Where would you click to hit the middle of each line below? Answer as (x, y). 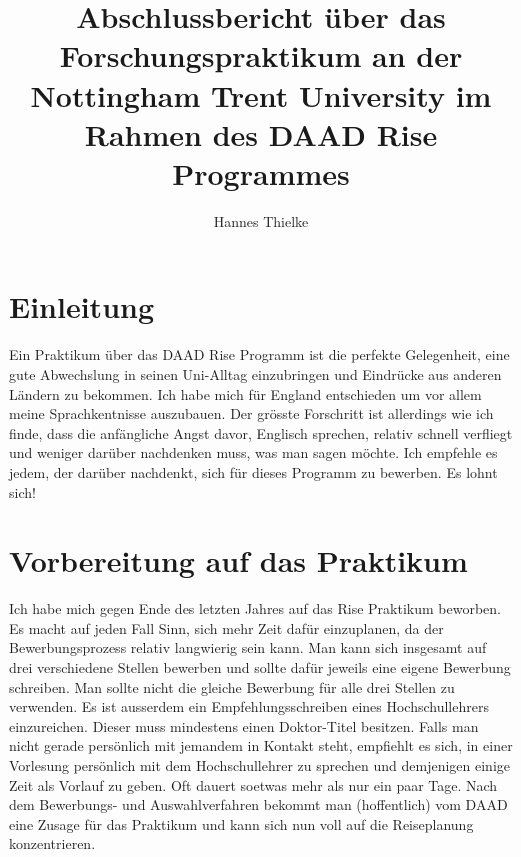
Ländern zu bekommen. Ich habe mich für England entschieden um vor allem (245, 393)
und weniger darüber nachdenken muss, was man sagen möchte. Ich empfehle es (253, 452)
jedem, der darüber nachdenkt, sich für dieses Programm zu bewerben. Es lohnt (253, 471)
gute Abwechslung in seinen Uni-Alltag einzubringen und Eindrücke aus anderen (255, 374)
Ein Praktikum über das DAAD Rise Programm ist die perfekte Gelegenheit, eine (259, 354)
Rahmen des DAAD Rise (261, 133)
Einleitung (82, 306)
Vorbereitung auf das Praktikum (238, 560)
